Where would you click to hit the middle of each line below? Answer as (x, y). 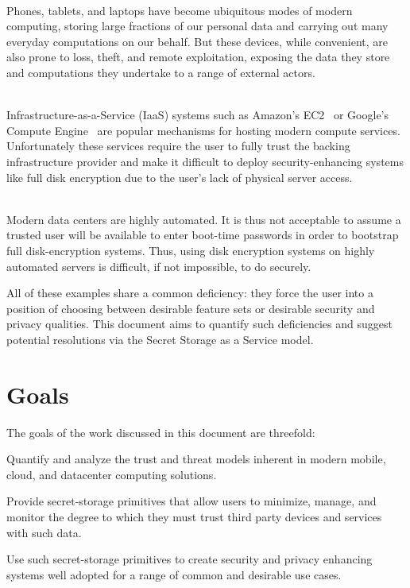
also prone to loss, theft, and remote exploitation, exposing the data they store (198, 57)
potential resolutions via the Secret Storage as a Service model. (160, 339)
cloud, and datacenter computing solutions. (112, 474)
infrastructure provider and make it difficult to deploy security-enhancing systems (205, 161)
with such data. (44, 532)
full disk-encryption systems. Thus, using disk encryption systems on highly (191, 250)
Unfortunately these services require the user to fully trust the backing (178, 146)
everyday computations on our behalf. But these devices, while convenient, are (197, 41)
